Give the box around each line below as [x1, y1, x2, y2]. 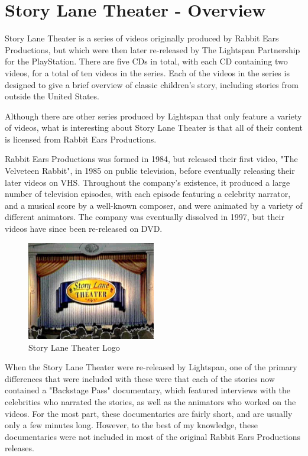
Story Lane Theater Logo [28, 341, 120, 353]
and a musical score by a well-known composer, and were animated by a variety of [5, 199, 303, 211]
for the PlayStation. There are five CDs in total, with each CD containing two [5, 55, 288, 67]
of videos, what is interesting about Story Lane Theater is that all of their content [5, 121, 303, 134]
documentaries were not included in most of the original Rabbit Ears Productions [5, 430, 301, 442]
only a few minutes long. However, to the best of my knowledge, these [5, 419, 258, 431]
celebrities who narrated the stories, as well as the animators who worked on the [5, 395, 296, 408]
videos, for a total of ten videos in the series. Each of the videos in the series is [5, 66, 290, 79]
